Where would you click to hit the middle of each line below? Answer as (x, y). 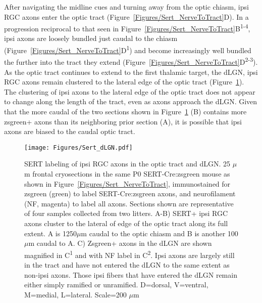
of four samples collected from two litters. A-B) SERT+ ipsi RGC (126, 213)
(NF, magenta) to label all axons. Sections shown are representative (129, 203)
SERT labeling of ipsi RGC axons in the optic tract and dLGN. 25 (127, 164)
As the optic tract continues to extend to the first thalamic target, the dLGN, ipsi (131, 72)
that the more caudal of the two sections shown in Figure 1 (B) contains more (125, 111)
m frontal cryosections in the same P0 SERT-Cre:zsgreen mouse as (127, 173)
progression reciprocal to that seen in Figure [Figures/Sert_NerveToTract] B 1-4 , (127, 28)
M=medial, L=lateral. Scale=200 (75, 294)
